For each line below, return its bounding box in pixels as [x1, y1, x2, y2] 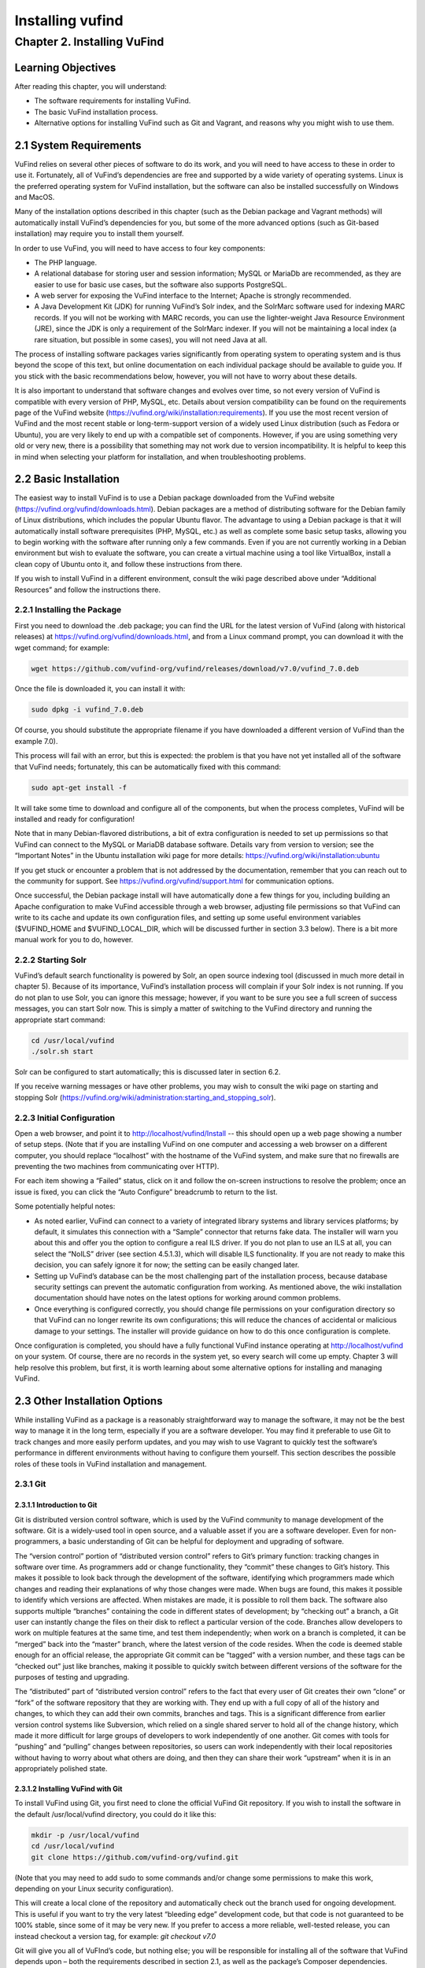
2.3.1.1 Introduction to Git [14, 1500, 98, 1510]
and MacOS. [14, 192, 55, 202]
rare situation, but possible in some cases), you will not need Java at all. [34, 335, 268, 344]
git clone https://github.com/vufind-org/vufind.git [31, 1852, 239, 1862]
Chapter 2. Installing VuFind [14, 35, 164, 49]
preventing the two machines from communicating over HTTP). [14, 1162, 220, 1171]
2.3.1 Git [14, 1478, 46, 1489]
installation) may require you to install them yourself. [14, 229, 184, 239]
